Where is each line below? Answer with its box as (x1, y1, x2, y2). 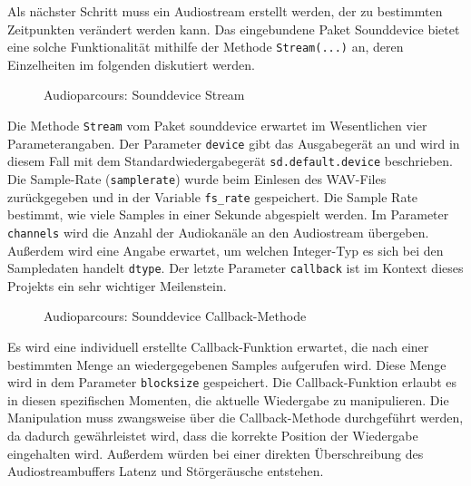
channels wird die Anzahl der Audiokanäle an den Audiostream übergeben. (7, 222, 429, 241)
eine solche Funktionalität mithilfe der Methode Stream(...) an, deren (7, 37, 404, 56)
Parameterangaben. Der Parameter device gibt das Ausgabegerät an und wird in (7, 133, 460, 152)
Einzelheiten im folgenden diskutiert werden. (7, 54, 255, 73)
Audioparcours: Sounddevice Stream (44, 85, 245, 104)
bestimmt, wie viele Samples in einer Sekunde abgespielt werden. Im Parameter (7, 205, 449, 224)
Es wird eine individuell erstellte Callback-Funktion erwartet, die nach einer (7, 337, 429, 355)
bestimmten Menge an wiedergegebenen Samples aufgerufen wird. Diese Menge (7, 355, 446, 374)
